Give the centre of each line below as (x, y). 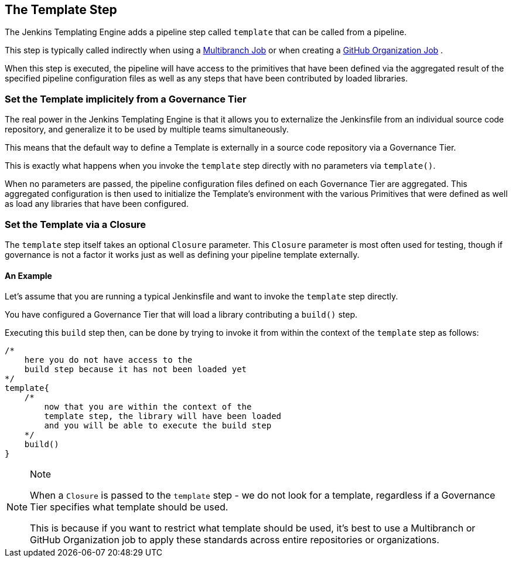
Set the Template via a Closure (76, 224)
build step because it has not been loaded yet (136, 369)
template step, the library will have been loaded (163, 416)
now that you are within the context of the (148, 407)
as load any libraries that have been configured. (97, 204)
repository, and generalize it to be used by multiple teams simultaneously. (147, 130)
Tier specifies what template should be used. (129, 507)
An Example (28, 275)
